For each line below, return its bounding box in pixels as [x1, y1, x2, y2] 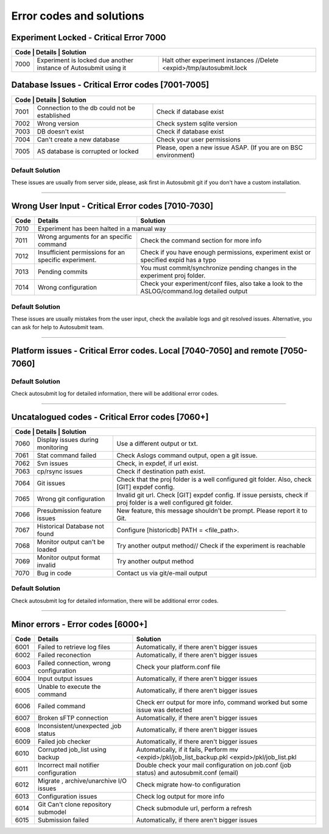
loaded [37, 546, 57, 554]
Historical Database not [37, 522, 105, 530]
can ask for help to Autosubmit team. [11, 324, 104, 331]
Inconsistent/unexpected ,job [37, 721, 122, 730]
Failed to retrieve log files [37, 643, 111, 651]
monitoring [37, 443, 68, 452]
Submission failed [37, 816, 89, 824]
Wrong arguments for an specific [37, 232, 132, 241]
